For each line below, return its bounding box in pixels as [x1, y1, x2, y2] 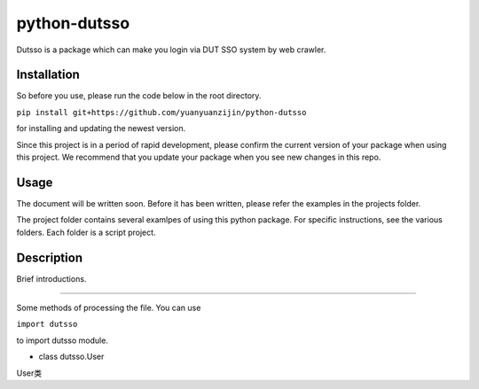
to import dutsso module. [16, 335, 108, 346]
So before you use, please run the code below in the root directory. [16, 90, 262, 101]
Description [16, 250, 83, 265]
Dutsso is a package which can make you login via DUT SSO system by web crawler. [16, 44, 326, 55]
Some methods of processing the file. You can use [16, 302, 201, 313]
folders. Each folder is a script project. [16, 227, 156, 237]
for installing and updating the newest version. [16, 123, 186, 134]
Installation [16, 67, 80, 82]
